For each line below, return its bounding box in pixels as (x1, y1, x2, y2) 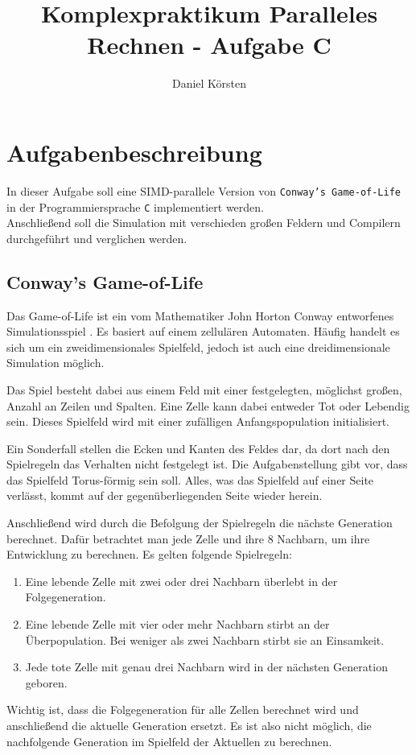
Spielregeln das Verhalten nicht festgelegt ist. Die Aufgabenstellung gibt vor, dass (6, 456, 408, 472)
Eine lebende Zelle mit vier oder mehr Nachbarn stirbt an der (25, 616, 330, 633)
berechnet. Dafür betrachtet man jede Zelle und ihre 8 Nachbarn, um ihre (6, 530, 370, 547)
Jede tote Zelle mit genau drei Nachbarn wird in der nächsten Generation (25, 658, 388, 675)
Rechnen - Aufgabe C (87, 28, 332, 61)
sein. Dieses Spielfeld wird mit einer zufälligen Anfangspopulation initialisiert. (6, 413, 389, 430)
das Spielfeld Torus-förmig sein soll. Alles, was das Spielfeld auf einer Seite (6, 471, 374, 488)
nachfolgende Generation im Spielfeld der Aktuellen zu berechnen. (6, 732, 332, 749)
